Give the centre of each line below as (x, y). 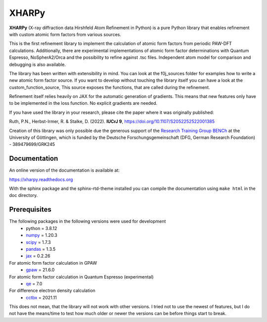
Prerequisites (30, 209)
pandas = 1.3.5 (41, 249)
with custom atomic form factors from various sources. (65, 34)
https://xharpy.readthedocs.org (41, 179)
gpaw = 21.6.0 (40, 270)
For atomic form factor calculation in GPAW (53, 263)
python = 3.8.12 (42, 228)
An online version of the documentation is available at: (64, 170)
